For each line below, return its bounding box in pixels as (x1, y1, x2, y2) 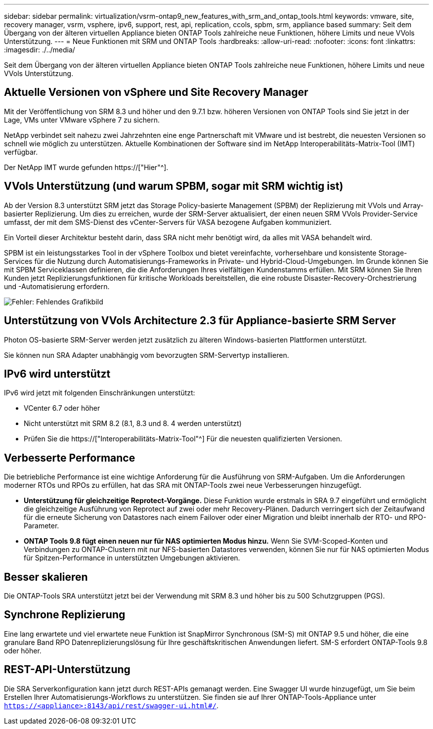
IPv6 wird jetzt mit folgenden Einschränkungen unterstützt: (4, 388, 195, 397)
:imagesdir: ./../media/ (4, 45, 75, 54)
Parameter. (24, 521, 59, 530)
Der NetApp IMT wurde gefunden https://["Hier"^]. (4, 163, 169, 172)
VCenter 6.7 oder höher (24, 404, 100, 413)
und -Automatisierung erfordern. (4, 282, 110, 291)
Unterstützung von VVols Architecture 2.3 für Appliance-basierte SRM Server (4, 314, 396, 327)
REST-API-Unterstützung (4, 663, 130, 676)
